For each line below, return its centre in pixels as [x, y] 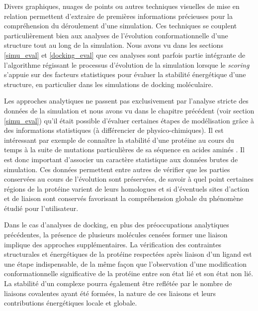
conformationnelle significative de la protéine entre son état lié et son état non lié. [129, 273]
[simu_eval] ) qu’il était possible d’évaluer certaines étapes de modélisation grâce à [129, 120]
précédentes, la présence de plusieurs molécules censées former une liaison [116, 235]
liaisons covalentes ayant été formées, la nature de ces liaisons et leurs [110, 293]
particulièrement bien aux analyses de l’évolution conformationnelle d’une [116, 35]
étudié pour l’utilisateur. [41, 208]
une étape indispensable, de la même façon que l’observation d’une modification [125, 263]
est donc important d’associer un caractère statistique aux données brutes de [121, 159]
